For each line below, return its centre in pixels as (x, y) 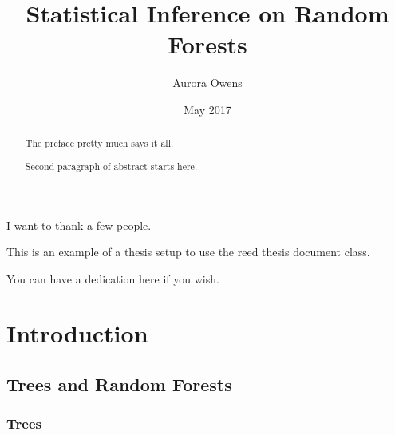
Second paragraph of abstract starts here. (111, 166)
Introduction (77, 333)
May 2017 (207, 109)
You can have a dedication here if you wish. (113, 278)
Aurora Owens (207, 83)
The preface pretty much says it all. (99, 143)
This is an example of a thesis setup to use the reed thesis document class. (188, 252)
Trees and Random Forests (119, 384)
